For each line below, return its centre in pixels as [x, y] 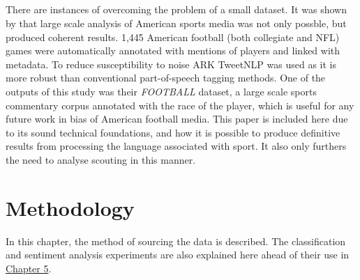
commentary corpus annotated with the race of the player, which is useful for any [180, 105]
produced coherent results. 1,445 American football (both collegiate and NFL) [173, 37]
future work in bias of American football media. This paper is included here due [177, 119]
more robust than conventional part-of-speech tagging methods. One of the [166, 78]
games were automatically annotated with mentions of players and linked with [173, 50]
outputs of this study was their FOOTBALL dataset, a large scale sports [161, 91]
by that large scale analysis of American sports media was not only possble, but [176, 23]
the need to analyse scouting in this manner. [101, 159]
